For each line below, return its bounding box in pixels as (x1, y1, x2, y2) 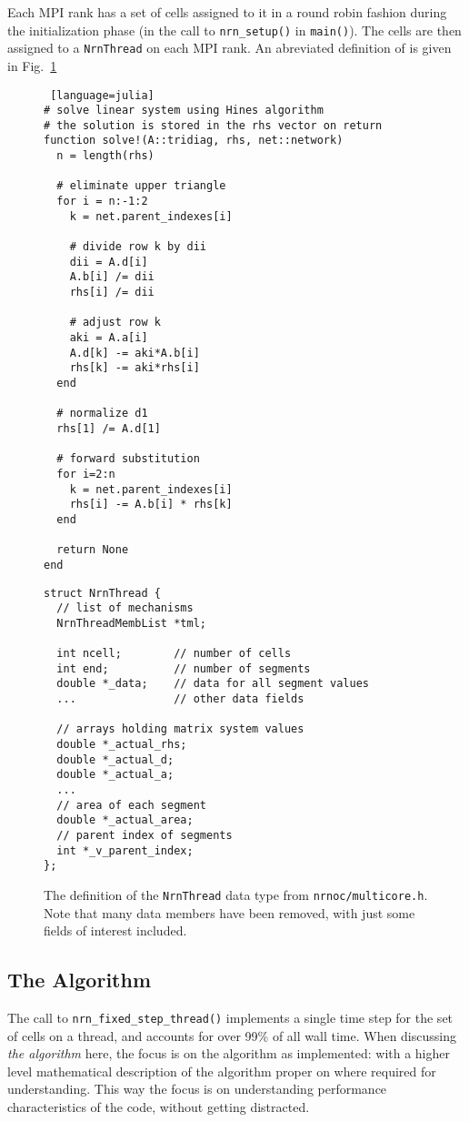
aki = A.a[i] (69, 331, 148, 344)
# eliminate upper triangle (56, 179, 226, 193)
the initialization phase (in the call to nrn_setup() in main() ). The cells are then (7, 20, 462, 39)
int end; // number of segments (56, 662, 311, 675)
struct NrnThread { (44, 586, 161, 600)
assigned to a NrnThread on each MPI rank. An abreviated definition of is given (7, 38, 452, 57)
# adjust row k (69, 316, 161, 329)
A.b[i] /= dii (69, 270, 155, 284)
